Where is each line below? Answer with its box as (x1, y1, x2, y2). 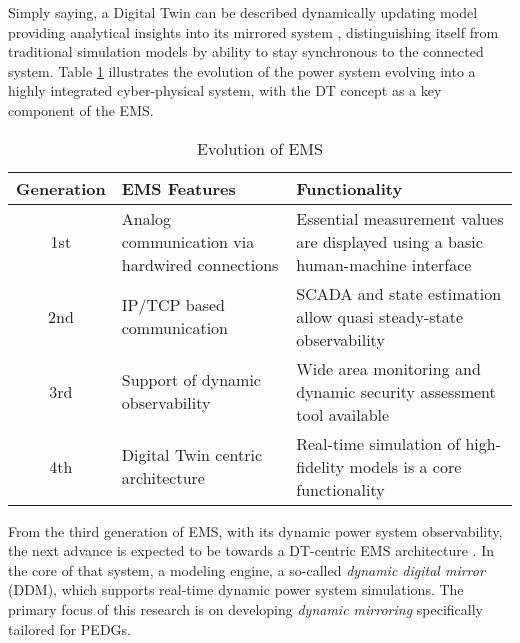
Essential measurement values (296, 206, 504, 230)
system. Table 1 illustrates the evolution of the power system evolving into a (8, 60, 476, 81)
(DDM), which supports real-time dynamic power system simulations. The (8, 579, 464, 600)
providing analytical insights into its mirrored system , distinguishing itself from (8, 21, 499, 42)
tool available (296, 402, 390, 426)
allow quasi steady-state (296, 304, 464, 328)
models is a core (349, 454, 462, 478)
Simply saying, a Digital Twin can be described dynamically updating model (8, 2, 478, 22)
